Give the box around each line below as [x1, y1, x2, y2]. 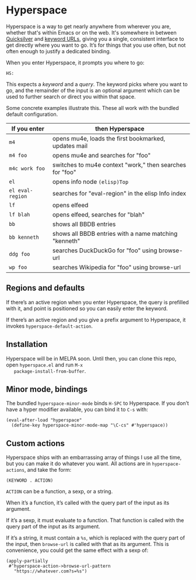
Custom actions [6, 438, 65, 448]
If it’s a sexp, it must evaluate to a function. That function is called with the [6, 517, 184, 524]
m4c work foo [9, 165, 45, 171]
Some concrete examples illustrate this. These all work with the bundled [6, 104, 179, 111]
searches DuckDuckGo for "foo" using [52, 246, 157, 255]
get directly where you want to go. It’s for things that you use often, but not [6, 42, 186, 49]
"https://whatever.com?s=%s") [13, 568, 87, 574]
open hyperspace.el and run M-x [6, 361, 83, 368]
